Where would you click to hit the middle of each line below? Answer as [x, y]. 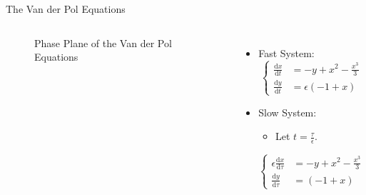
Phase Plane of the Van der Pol [103, 42]
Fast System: [286, 52]
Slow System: [288, 112]
